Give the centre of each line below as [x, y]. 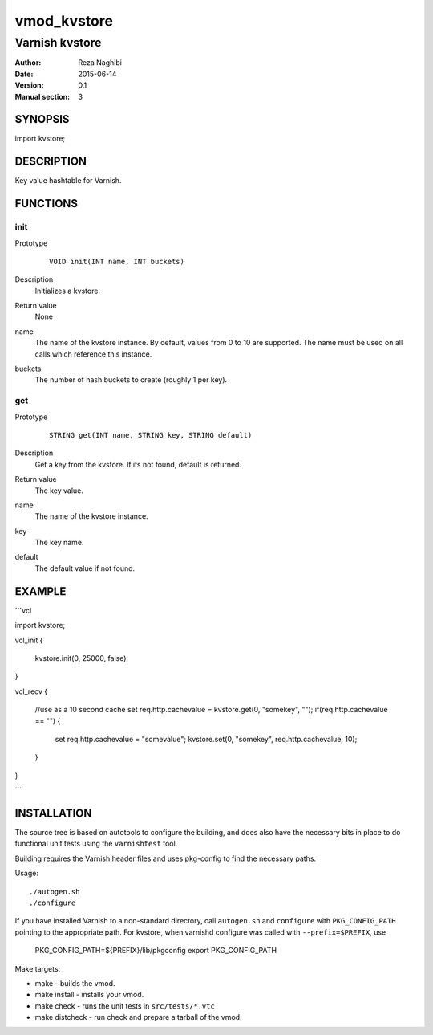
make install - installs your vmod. [89, 995]
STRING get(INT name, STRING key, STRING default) [151, 435]
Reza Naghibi [100, 63]
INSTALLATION [53, 813]
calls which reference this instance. [93, 354]
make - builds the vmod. [75, 983]
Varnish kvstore [58, 43]
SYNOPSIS [42, 119]
